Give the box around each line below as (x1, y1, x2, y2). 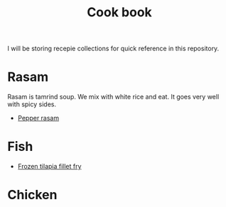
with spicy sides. (7, 100, 57, 108)
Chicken (7, 187, 58, 203)
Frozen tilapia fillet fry (17, 162, 82, 171)
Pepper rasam (17, 114, 59, 123)
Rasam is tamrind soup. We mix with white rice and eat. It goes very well (7, 93, 220, 101)
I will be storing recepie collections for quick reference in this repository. (7, 44, 220, 53)
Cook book (86, 4, 153, 21)
